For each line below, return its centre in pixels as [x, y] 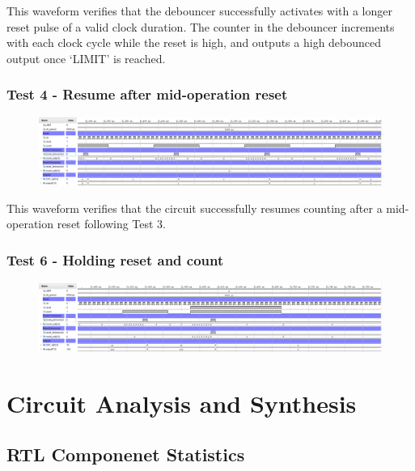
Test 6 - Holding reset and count [115, 259]
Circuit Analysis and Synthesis [182, 403]
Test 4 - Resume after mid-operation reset [147, 94]
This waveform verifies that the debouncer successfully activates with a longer [199, 11]
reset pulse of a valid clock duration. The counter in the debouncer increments [201, 26]
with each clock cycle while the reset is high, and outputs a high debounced [194, 42]
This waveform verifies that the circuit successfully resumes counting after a [195, 208]
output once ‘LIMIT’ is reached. [86, 58]
